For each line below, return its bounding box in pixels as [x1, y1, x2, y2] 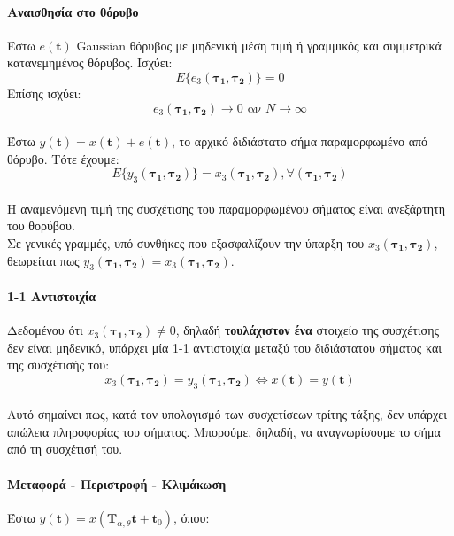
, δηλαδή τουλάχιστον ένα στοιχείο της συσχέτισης [175, 321, 440, 339]
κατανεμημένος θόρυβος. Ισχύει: [7, 53, 173, 72]
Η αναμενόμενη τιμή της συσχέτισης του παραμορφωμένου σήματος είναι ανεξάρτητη [7, 198, 445, 217]
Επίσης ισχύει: [7, 83, 81, 102]
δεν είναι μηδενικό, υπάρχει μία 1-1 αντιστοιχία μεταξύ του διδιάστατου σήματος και [7, 338, 442, 356]
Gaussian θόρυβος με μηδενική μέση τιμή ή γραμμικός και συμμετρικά [76, 35, 442, 54]
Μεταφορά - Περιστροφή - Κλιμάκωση [7, 474, 227, 493]
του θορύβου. [7, 216, 75, 235]
